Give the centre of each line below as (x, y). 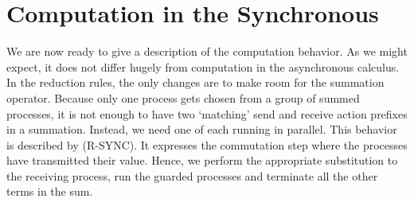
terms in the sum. (50, 191)
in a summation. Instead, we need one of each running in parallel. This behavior (202, 129)
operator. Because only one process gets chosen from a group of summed (183, 97)
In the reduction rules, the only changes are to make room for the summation (195, 82)
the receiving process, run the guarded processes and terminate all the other (192, 175)
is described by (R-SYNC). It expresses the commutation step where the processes (207, 144)
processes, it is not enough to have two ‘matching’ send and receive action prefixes (207, 113)
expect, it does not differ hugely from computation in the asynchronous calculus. (203, 66)
